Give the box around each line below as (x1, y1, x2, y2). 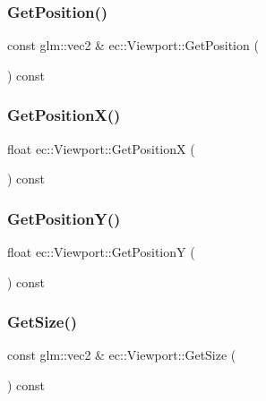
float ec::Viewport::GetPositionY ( (7, 243, 195, 261)
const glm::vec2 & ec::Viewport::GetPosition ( (7, 36, 259, 55)
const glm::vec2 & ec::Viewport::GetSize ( (7, 346, 236, 364)
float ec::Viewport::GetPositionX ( (7, 139, 195, 158)
